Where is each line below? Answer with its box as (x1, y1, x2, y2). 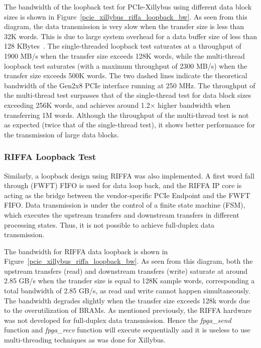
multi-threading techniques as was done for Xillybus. (4, 334, 166, 345)
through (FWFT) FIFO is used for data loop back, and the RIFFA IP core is (4, 180, 242, 191)
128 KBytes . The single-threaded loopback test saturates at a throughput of (4, 41, 241, 51)
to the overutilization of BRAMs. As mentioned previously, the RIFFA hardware (4, 305, 252, 315)
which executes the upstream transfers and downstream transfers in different (4, 209, 239, 220)
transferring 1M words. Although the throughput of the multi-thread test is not (4, 109, 249, 120)
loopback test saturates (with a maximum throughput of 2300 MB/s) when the (4, 60, 247, 71)
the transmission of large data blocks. (4, 129, 119, 139)
